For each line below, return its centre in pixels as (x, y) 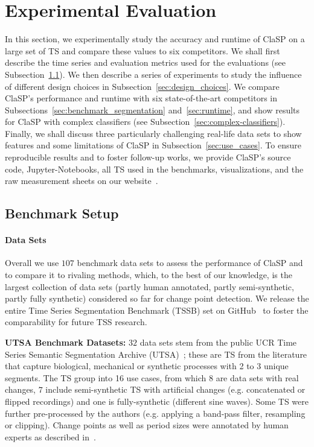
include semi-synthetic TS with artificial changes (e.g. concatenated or (175, 389)
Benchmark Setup (62, 213)
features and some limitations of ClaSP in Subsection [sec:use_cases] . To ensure (153, 145)
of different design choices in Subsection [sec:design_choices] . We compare (142, 86)
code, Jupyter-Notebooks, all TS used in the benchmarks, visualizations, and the (154, 169)
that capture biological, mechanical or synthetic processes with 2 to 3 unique (147, 366)
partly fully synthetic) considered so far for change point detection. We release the (157, 298)
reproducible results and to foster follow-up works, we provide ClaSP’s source (148, 157)
